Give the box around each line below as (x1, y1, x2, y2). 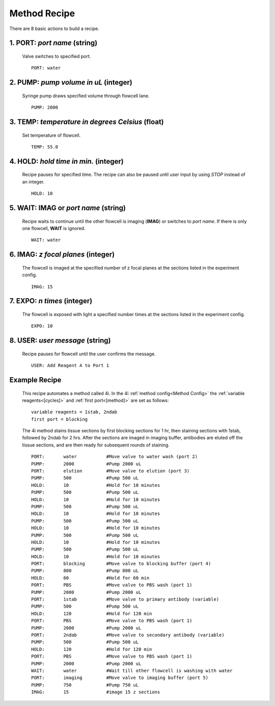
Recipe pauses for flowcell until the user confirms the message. (22, 351, 156, 357)
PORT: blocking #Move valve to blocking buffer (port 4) (31, 561, 211, 567)
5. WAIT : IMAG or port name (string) (9, 203, 126, 212)
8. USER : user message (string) (9, 336, 111, 345)
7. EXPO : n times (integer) (9, 297, 93, 305)
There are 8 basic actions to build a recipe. (9, 25, 99, 32)
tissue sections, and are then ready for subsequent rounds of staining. (22, 441, 170, 448)
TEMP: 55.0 (31, 144, 59, 150)
